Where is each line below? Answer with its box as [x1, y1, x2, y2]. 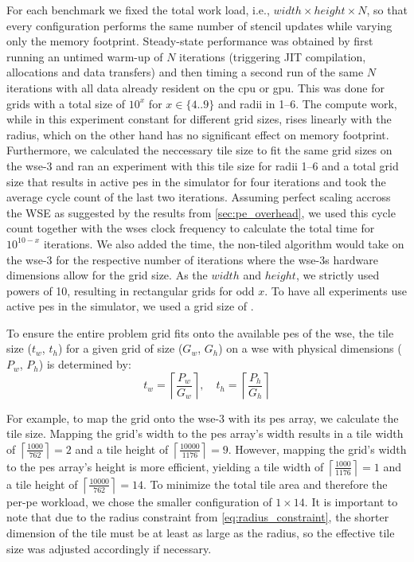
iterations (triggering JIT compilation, [179, 48, 366, 64]
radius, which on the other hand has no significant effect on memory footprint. [6, 126, 389, 142]
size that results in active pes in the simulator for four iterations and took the [6, 173, 386, 189]
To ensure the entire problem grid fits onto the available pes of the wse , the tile [6, 324, 394, 341]
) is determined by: [38, 356, 131, 373]
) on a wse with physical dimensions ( [218, 340, 402, 357]
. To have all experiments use [264, 282, 407, 299]
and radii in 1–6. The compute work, [217, 95, 397, 111]
